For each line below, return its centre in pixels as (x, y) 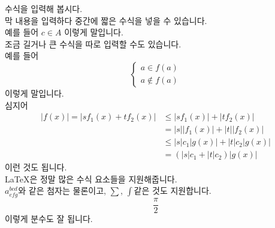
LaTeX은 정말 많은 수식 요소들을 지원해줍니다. (91, 178)
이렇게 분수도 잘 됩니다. (49, 218)
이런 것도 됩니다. (36, 167)
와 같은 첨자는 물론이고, (62, 190)
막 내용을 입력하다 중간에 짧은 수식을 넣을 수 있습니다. (106, 20)
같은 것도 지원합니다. (173, 190)
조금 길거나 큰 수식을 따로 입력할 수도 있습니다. (93, 43)
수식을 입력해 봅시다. (44, 8)
